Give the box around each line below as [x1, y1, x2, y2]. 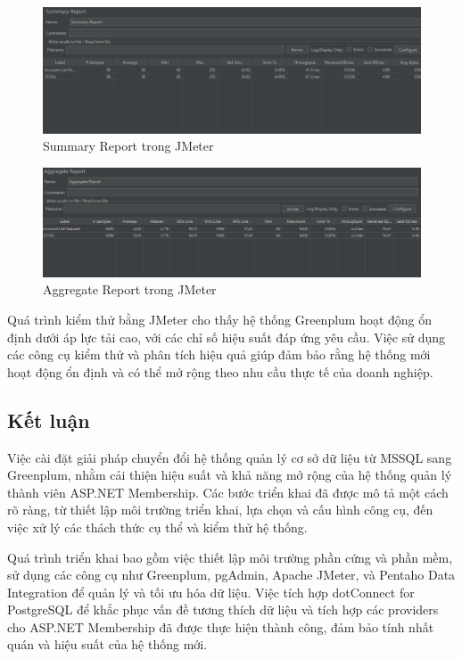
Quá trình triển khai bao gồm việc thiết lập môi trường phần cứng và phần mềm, [7, 548, 453, 566]
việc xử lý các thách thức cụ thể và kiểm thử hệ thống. [7, 517, 308, 536]
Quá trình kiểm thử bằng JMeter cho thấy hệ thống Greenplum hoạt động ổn [7, 309, 433, 328]
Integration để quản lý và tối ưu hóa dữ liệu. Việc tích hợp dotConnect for [7, 582, 415, 601]
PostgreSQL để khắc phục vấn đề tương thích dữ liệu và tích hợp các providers [7, 600, 439, 619]
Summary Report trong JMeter [43, 136, 214, 155]
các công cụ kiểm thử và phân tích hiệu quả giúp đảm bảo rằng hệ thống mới [7, 345, 431, 364]
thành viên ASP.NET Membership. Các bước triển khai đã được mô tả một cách [7, 482, 449, 501]
